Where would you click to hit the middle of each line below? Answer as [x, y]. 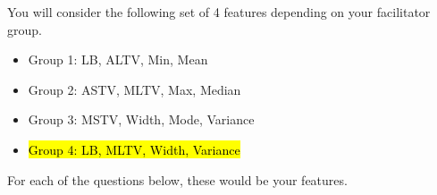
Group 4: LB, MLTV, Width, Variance [134, 149]
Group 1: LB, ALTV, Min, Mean [118, 59]
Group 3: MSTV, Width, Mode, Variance [141, 119]
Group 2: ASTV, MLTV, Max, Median [134, 89]
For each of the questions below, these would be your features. [177, 179]
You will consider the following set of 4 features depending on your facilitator [219, 12]
